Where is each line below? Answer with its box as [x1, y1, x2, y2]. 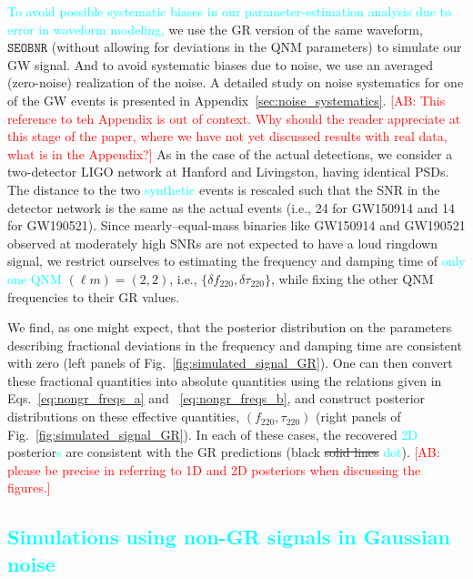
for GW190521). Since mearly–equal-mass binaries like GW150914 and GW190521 [7, 216, 466, 235]
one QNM [7, 269, 62, 288]
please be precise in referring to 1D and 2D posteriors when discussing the [7, 460, 421, 479]
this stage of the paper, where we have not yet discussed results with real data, [7, 127, 448, 146]
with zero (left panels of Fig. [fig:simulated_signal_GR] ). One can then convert [7, 353, 453, 372]
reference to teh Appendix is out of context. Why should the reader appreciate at [7, 108, 461, 127]
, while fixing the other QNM [270, 269, 434, 288]
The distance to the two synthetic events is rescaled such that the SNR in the [7, 179, 440, 198]
